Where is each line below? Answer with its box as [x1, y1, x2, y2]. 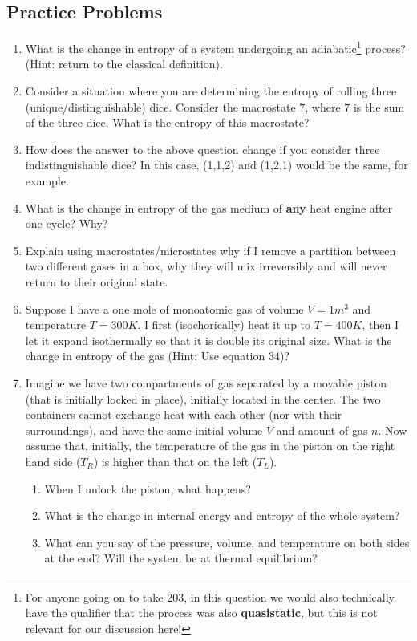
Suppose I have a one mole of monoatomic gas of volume [25, 300, 304, 317]
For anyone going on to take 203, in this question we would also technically [25, 588, 395, 605]
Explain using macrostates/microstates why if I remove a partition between [25, 241, 396, 258]
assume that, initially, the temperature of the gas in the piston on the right [25, 437, 395, 454]
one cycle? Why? [25, 215, 108, 232]
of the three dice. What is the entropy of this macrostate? [25, 114, 310, 131]
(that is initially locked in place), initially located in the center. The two [25, 390, 381, 407]
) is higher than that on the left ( [93, 452, 257, 469]
